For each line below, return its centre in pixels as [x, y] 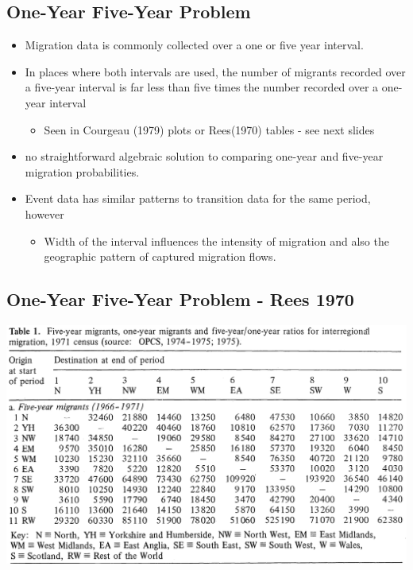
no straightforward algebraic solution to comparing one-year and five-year [204, 156]
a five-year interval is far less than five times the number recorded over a [202, 87]
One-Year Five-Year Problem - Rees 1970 [180, 299]
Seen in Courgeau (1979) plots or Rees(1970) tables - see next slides [209, 129]
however [44, 213]
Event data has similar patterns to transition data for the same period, [198, 198]
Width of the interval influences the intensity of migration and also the [216, 240]
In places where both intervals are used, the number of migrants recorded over [215, 71]
